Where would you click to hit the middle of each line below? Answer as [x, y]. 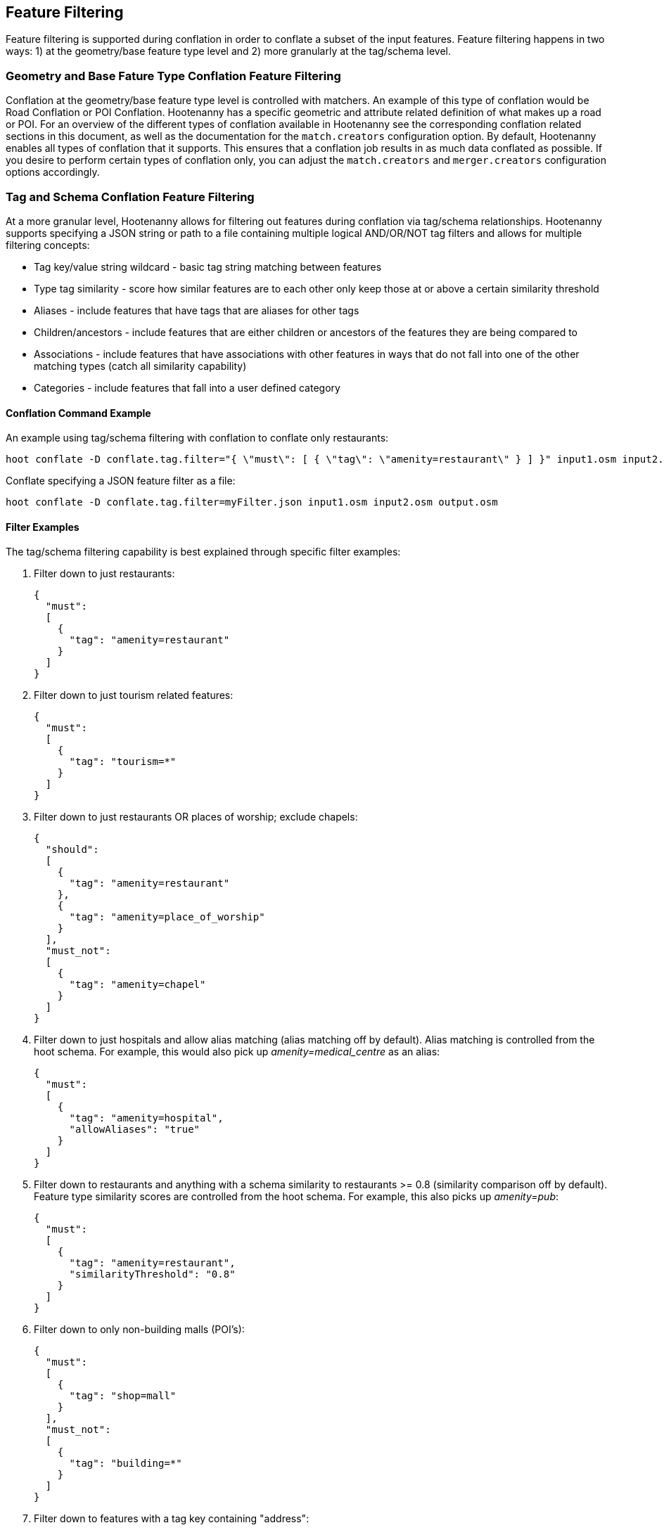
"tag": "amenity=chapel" [138, 985]
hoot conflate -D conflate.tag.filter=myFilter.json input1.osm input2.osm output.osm [252, 502]
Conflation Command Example [78, 413]
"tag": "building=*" [126, 1464]
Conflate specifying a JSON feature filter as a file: [121, 481]
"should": [72, 850]
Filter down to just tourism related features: [134, 695]
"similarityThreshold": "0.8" [152, 1274]
